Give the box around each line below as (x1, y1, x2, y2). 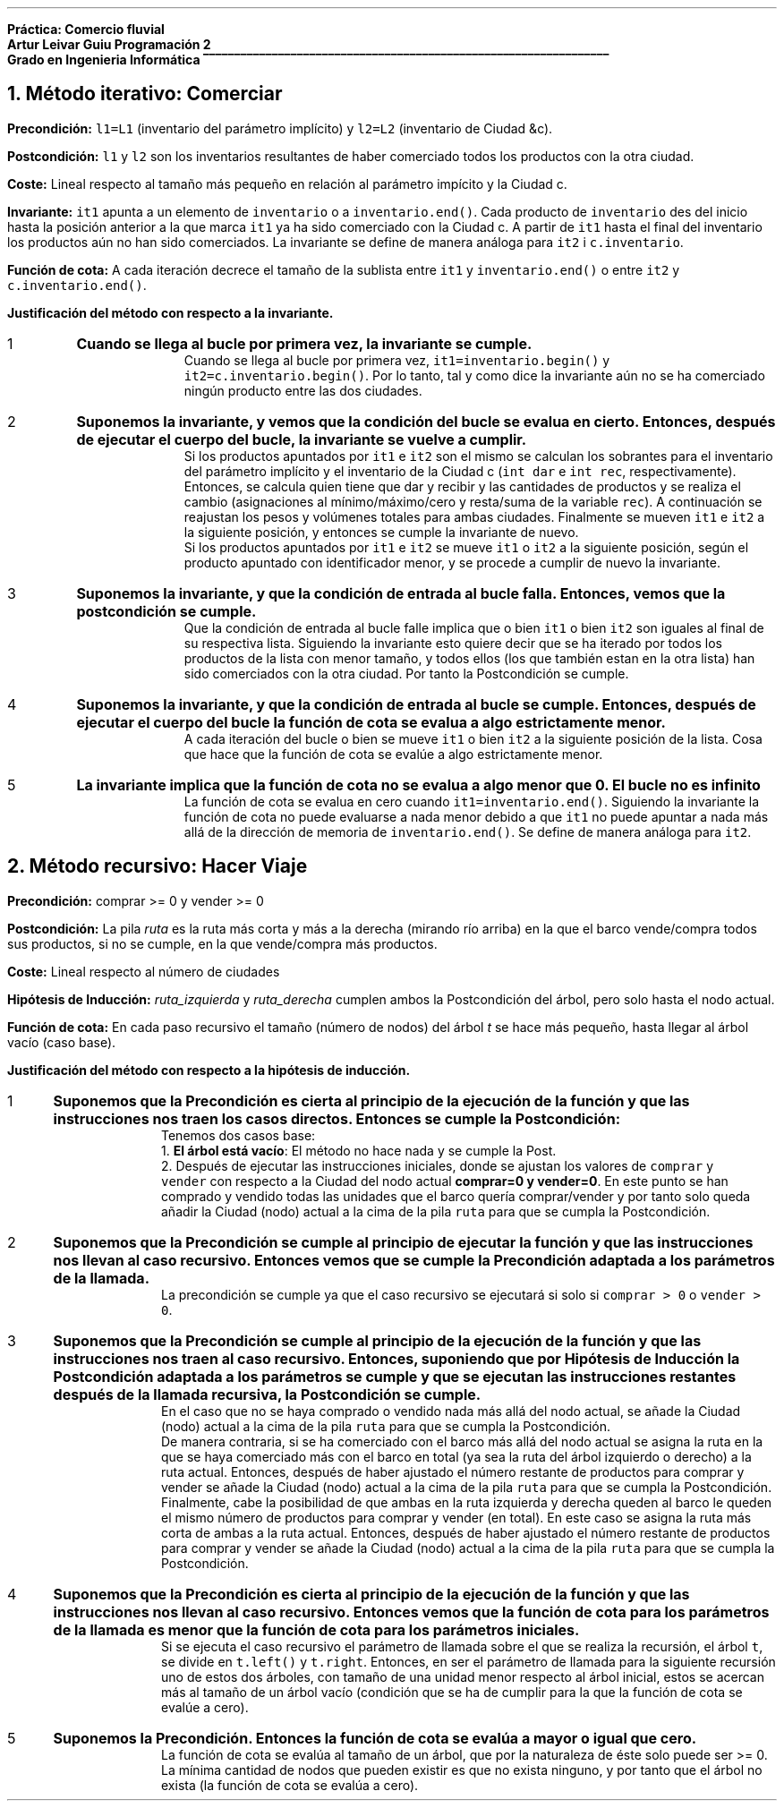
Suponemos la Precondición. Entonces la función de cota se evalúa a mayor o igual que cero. (53, 1728, 697, 1747)
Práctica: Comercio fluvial (7, 21, 165, 37)
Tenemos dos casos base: (161, 1127, 316, 1143)
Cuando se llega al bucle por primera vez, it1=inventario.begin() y (183, 352, 610, 368)
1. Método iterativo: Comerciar (7, 82, 283, 106)
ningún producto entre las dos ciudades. (183, 382, 422, 398)
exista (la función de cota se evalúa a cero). (161, 1777, 419, 1793)
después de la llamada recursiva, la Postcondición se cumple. (53, 1385, 481, 1403)
